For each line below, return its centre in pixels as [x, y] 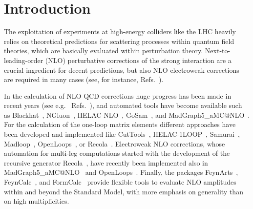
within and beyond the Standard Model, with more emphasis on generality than [124, 191]
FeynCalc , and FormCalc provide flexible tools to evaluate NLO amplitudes [120, 182]
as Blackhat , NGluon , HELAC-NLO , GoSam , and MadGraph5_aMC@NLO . [127, 115]
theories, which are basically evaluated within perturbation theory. [104, 51]
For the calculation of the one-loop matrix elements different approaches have [120, 124]
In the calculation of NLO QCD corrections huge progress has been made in [118, 95]
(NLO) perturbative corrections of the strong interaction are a [138, 60]
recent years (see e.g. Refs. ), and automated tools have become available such [123, 105]
